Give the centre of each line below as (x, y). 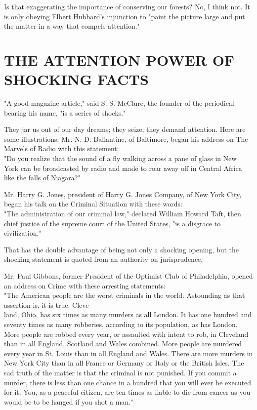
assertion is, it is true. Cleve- (48, 305)
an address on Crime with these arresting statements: (85, 285)
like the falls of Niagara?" (42, 178)
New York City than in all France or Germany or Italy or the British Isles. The (124, 363)
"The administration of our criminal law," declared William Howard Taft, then (123, 214)
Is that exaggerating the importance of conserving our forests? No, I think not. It (127, 6)
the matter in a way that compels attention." (72, 26)
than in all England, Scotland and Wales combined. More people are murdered (123, 344)
